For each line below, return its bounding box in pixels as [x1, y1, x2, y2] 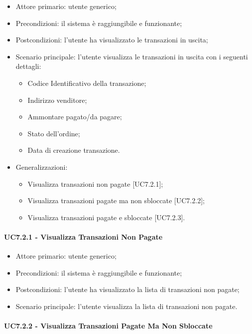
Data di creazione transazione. [27, 145, 120, 155]
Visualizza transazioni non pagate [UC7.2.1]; [27, 178, 163, 189]
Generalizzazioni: [15, 161, 68, 172]
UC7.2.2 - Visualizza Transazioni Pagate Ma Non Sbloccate [4, 321, 213, 331]
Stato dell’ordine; [27, 128, 80, 138]
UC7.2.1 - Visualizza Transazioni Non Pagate [4, 231, 163, 242]
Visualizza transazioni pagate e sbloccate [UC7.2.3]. [27, 212, 185, 222]
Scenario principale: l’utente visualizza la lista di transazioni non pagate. [15, 301, 238, 311]
